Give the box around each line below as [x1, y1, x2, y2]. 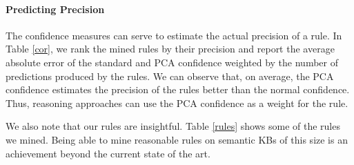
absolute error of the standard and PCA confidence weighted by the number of [6, 55, 339, 69]
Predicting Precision [6, 1, 105, 16]
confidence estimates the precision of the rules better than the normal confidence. [6, 82, 350, 97]
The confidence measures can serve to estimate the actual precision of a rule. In [6, 28, 342, 42]
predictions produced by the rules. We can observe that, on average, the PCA [6, 68, 334, 83]
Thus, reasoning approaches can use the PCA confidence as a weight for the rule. [6, 95, 348, 110]
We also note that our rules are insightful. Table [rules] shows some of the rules [6, 119, 340, 133]
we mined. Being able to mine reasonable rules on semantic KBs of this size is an [6, 132, 348, 146]
